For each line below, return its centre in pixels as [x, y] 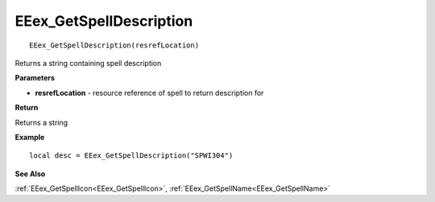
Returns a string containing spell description [88, 63]
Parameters [35, 78]
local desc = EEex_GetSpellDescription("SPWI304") [131, 156]
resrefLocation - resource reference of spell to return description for [149, 93]
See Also [30, 174]
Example [30, 137]
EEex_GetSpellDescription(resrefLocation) [114, 45]
